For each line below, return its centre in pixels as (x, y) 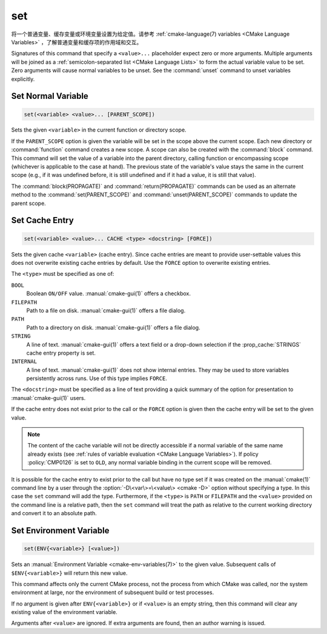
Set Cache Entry (42, 220)
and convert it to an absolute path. (54, 513)
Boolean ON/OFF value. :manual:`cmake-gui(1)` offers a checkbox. (108, 293)
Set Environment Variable (60, 530)
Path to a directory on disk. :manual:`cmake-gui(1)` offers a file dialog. (113, 327)
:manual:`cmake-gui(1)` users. (48, 398)
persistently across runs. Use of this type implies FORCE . (97, 378)
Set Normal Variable (50, 96)
